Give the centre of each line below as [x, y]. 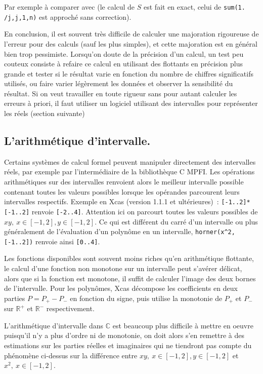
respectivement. [70, 308]
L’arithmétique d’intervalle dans [54, 325]
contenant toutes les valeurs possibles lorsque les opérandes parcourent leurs [122, 191]
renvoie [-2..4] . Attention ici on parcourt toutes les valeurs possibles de [145, 211]
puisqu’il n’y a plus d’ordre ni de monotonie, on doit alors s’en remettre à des [124, 335]
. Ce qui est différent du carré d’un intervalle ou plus [176, 221]
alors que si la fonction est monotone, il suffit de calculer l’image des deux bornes [130, 278]
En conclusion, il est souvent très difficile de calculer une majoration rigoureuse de [131, 34]
